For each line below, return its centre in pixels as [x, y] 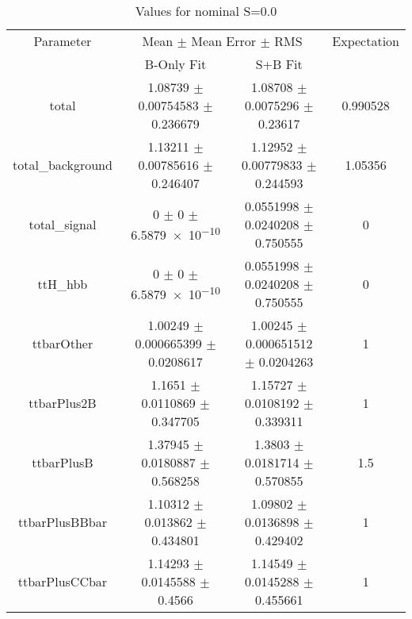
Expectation [366, 41]
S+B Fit [279, 64]
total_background [63, 165]
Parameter [63, 41]
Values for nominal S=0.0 [206, 11]
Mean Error [224, 41]
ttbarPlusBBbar [62, 522]
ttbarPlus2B [63, 403]
